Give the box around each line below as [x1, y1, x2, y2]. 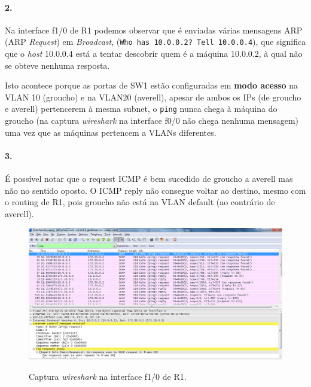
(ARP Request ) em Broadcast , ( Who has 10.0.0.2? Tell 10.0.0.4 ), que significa [5, 35, 306, 48]
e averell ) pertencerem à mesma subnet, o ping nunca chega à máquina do [5, 102, 278, 115]
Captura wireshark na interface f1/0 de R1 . [29, 370, 187, 382]
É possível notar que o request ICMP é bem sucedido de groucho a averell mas [5, 172, 293, 185]
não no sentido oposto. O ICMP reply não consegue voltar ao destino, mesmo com [5, 184, 306, 196]
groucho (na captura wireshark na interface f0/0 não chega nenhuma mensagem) [5, 114, 299, 127]
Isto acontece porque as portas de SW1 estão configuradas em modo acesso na [5, 79, 298, 92]
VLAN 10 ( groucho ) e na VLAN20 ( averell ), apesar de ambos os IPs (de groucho [5, 90, 301, 103]
